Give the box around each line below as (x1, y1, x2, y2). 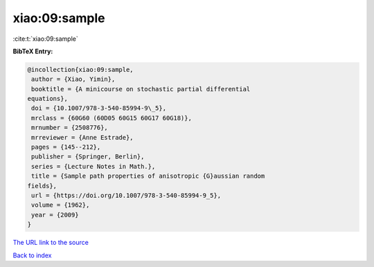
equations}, (27, 95, 69, 103)
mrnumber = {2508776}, (31, 124, 109, 131)
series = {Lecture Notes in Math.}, (31, 163, 156, 170)
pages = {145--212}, (31, 143, 101, 151)
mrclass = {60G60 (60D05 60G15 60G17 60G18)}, (31, 114, 192, 122)
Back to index (12, 251, 52, 259)
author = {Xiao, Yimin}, (31, 75, 116, 83)
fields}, (27, 182, 57, 190)
